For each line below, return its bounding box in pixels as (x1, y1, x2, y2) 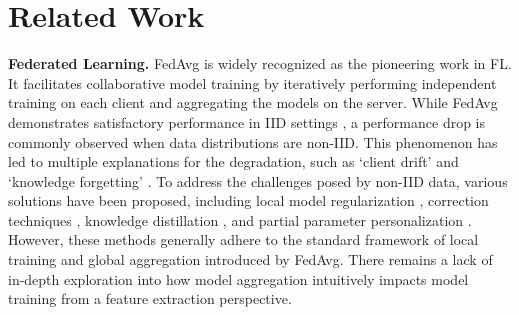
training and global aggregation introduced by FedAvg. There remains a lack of (8, 249, 493, 270)
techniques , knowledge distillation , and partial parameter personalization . (8, 209, 472, 230)
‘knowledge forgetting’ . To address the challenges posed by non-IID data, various (8, 170, 508, 191)
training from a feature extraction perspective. (8, 288, 292, 309)
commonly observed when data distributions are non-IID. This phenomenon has (8, 131, 498, 152)
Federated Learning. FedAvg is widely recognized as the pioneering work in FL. (8, 53, 512, 74)
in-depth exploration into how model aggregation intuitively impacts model (8, 268, 469, 289)
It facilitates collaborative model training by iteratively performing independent (8, 72, 497, 93)
